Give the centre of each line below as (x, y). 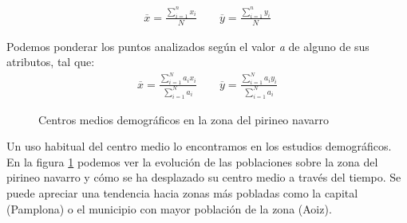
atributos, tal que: (51, 62)
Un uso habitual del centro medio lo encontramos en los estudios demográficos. (199, 146)
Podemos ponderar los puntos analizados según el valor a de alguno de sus (188, 46)
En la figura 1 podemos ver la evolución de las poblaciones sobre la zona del (192, 161)
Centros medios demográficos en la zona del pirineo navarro (184, 119)
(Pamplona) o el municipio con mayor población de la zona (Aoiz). (169, 208)
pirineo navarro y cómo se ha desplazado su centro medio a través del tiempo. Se (204, 177)
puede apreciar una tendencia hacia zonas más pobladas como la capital (182, 192)
